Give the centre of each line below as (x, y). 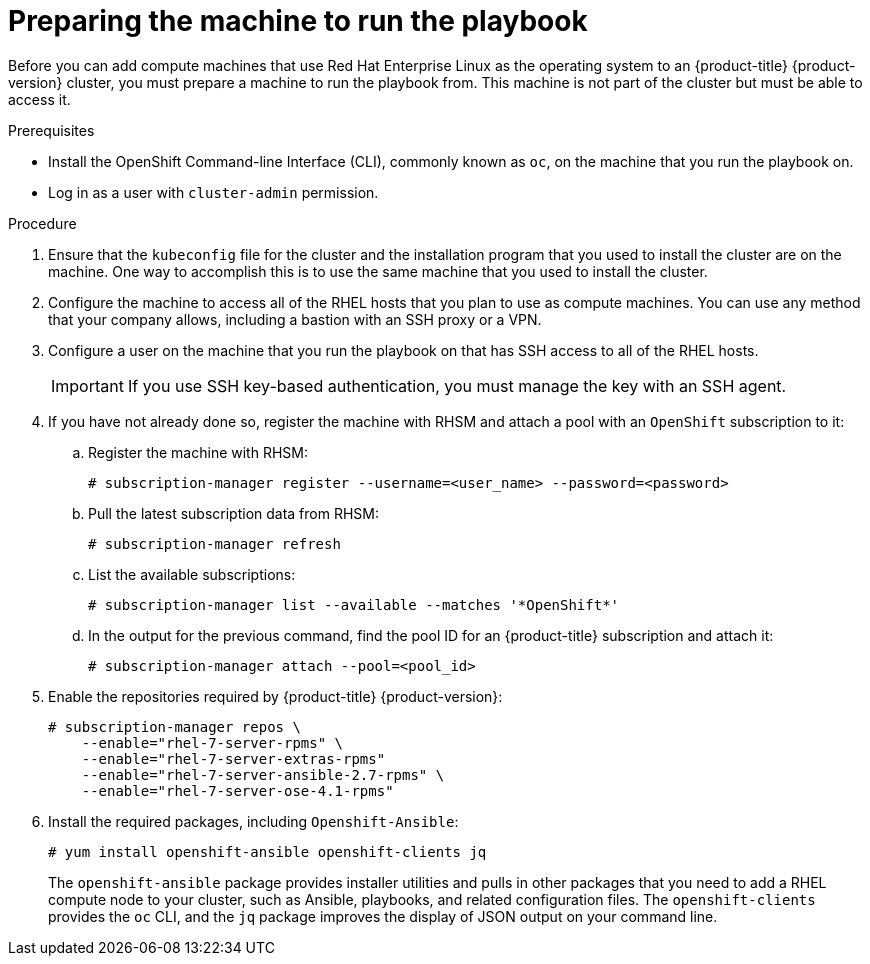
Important (87, 385)
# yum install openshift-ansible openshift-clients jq (267, 851)
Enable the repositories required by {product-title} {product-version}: (275, 696)
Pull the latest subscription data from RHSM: (234, 513)
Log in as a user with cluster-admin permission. (213, 192)
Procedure (42, 223)
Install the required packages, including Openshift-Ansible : (253, 821)
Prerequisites (51, 130)
